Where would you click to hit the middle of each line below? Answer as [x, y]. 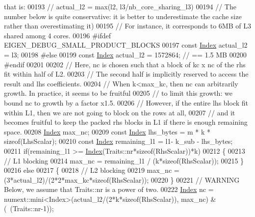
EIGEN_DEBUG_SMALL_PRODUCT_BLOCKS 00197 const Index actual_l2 [126, 45]
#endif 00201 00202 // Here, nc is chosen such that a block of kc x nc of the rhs [125, 64]
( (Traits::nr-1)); [29, 208]
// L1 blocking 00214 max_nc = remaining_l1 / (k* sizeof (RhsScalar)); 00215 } [124, 160]
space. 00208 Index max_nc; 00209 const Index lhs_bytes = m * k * [107, 131]
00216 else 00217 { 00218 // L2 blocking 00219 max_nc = [92, 170]
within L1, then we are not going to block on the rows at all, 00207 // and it [120, 112]
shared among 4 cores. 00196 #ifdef [58, 35]
